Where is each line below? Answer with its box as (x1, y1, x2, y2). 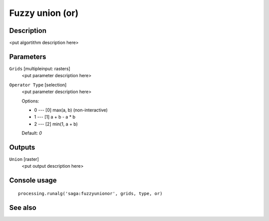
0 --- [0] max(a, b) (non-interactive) (34, 107, 108, 113)
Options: (21, 98, 39, 104)
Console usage (9, 176, 57, 185)
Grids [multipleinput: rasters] (9, 65, 71, 72)
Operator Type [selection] (9, 82, 67, 88)
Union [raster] (9, 156, 39, 162)
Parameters (9, 52, 46, 61)
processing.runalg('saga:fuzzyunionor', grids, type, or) (18, 191, 163, 196)
